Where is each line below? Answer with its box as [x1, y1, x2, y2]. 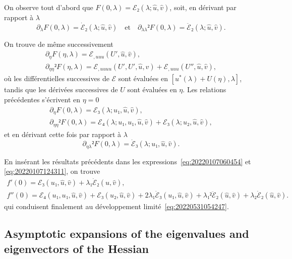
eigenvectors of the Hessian [4, 240, 149, 256]
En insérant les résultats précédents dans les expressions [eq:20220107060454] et [4, 156, 251, 166]
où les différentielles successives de [4, 73, 109, 84]
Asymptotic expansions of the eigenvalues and [4, 226, 249, 241]
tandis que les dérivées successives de [4, 84, 118, 95]
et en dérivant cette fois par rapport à [4, 128, 122, 139]
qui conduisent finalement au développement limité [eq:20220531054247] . [4, 201, 229, 212]
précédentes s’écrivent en [4, 94, 81, 104]
